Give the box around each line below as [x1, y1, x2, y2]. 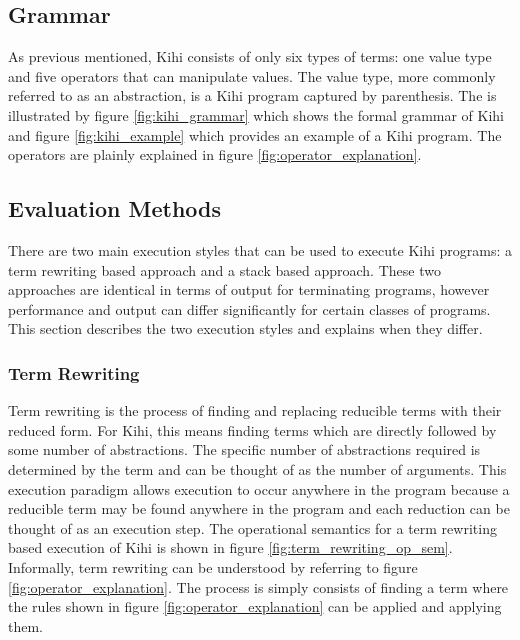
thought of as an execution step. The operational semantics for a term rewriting [8, 517, 497, 538]
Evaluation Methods [8, 193, 222, 224]
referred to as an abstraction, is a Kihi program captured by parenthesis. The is [8, 85, 497, 106]
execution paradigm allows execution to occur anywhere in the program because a [8, 478, 510, 499]
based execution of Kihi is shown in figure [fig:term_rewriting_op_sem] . [8, 537, 453, 558]
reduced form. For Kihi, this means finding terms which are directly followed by [8, 419, 497, 440]
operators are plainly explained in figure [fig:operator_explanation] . [8, 144, 422, 165]
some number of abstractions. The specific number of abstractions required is [8, 439, 481, 460]
